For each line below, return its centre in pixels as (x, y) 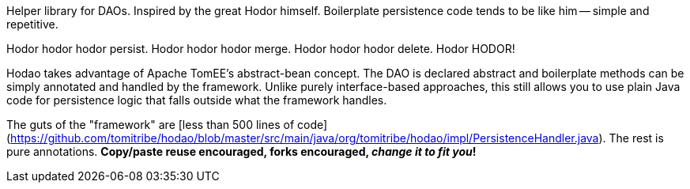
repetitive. (32, 24)
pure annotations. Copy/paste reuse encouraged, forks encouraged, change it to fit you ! (241, 151)
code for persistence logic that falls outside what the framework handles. (197, 100)
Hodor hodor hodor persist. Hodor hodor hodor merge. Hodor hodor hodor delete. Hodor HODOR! (261, 49)
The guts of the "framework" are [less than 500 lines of (151, 125)
